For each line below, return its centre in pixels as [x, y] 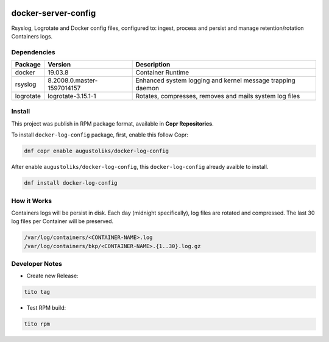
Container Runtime [162, 73]
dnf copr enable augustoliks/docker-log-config [96, 151]
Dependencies [34, 52]
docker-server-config [54, 13]
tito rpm [37, 324]
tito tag [37, 292]
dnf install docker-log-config [71, 183]
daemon [147, 88]
